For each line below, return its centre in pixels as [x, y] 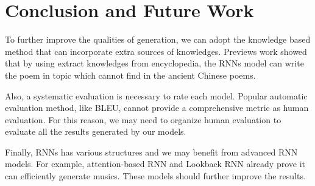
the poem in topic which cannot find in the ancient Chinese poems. [130, 75]
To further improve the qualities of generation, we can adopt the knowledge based [158, 39]
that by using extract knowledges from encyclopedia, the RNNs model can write [154, 63]
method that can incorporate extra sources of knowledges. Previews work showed [156, 51]
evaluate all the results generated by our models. [96, 131]
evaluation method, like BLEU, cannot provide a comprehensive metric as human [157, 108]
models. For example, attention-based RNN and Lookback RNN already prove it [155, 164]
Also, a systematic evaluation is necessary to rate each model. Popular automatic [156, 95]
